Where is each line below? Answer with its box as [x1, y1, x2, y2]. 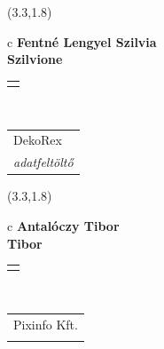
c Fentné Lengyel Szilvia [7, 32, 157, 51]
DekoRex [13, 131, 62, 149]
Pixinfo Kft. [13, 314, 78, 333]
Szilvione [7, 50, 63, 68]
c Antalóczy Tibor [7, 216, 120, 234]
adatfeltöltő [13, 153, 74, 171]
